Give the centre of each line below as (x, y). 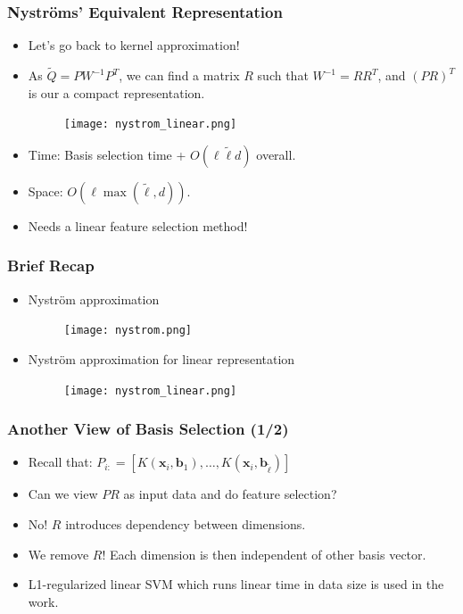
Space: (45, 191)
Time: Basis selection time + (107, 154)
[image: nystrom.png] (128, 331)
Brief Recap (51, 266)
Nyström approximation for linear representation (161, 358)
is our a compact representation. (116, 92)
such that (283, 75)
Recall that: (60, 462)
